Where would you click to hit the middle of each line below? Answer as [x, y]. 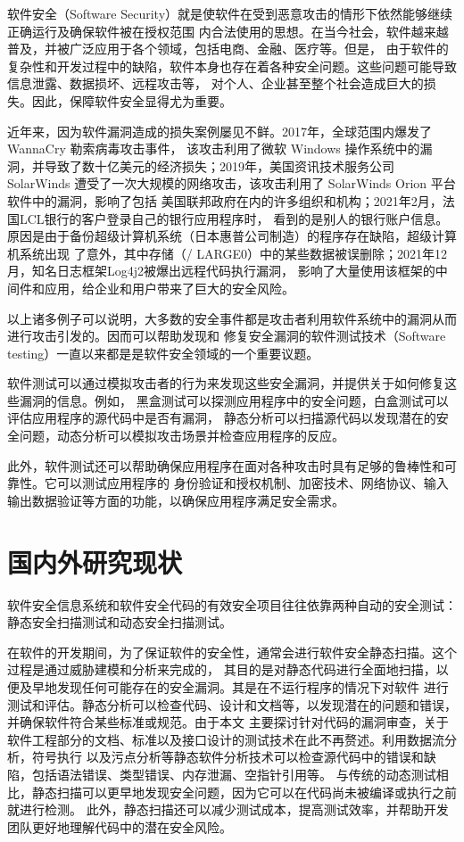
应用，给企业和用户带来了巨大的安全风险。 [169, 288]
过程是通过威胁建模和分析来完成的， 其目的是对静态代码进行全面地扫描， [222, 669]
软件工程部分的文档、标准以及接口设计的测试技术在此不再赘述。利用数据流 [226, 739]
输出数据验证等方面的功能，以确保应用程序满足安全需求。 [176, 500]
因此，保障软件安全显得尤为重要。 [132, 100]
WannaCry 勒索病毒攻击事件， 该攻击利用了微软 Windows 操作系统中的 [214, 149]
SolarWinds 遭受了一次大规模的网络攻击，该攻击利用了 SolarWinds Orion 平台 [232, 183]
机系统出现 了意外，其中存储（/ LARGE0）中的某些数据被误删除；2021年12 [228, 253]
